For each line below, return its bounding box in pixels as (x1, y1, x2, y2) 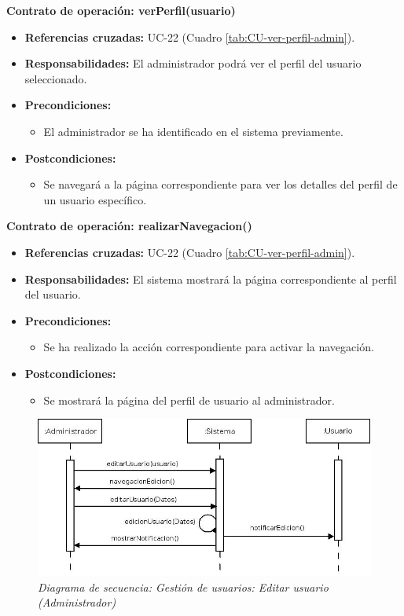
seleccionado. (24, 70, 87, 86)
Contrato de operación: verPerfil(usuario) (6, 2, 236, 18)
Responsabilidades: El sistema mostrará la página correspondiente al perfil (24, 270, 397, 287)
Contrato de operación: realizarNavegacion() (6, 218, 252, 234)
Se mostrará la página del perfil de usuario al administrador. (43, 391, 335, 408)
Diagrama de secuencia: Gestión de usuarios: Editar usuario (38, 578, 329, 595)
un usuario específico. (43, 191, 147, 207)
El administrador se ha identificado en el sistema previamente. (43, 123, 343, 139)
